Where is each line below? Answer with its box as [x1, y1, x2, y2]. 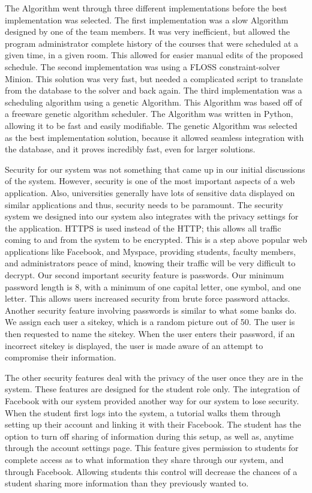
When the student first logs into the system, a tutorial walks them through [5, 406, 281, 419]
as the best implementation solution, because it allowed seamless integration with [5, 131, 304, 143]
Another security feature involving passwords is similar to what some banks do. [5, 303, 297, 316]
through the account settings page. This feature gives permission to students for [5, 441, 299, 454]
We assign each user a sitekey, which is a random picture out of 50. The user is [5, 315, 295, 328]
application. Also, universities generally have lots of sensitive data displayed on [5, 186, 295, 199]
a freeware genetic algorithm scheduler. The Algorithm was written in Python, [5, 107, 293, 120]
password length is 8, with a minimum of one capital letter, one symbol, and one [5, 280, 301, 293]
